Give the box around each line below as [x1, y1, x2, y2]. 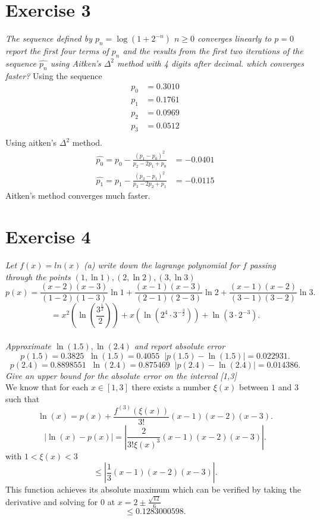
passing [249, 259, 276, 271]
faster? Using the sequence [5, 69, 102, 82]
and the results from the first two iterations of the [123, 44, 303, 57]
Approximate [5, 339, 52, 352]
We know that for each [5, 381, 89, 393]
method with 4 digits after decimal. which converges [117, 57, 304, 69]
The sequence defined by [5, 32, 92, 45]
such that [5, 392, 40, 405]
